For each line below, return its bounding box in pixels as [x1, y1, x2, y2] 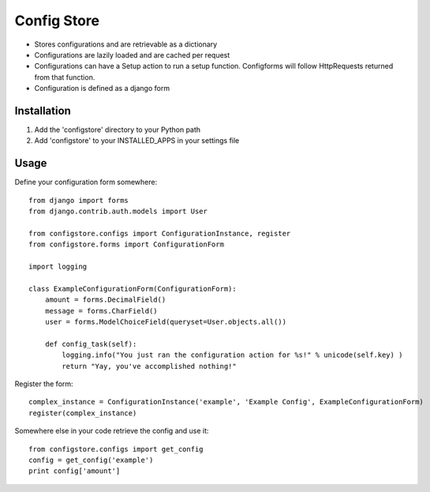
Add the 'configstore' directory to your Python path [34, 125, 201, 134]
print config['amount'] [28, 467, 121, 475]
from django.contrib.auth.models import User [28, 207, 208, 216]
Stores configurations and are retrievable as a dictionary [34, 39, 218, 49]
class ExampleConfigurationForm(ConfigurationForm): [28, 284, 237, 293]
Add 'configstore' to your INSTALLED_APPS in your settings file [34, 136, 240, 145]
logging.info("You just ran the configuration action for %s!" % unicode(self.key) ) [62, 351, 403, 359]
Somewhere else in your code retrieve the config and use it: [14, 426, 209, 436]
